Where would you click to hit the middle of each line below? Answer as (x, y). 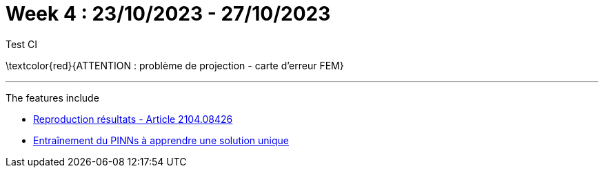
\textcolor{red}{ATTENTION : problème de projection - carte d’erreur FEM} (175, 65)
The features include (52, 97)
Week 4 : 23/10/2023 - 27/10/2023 (168, 14)
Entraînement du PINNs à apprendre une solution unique (161, 140)
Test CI (21, 44)
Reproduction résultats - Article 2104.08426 (133, 119)
